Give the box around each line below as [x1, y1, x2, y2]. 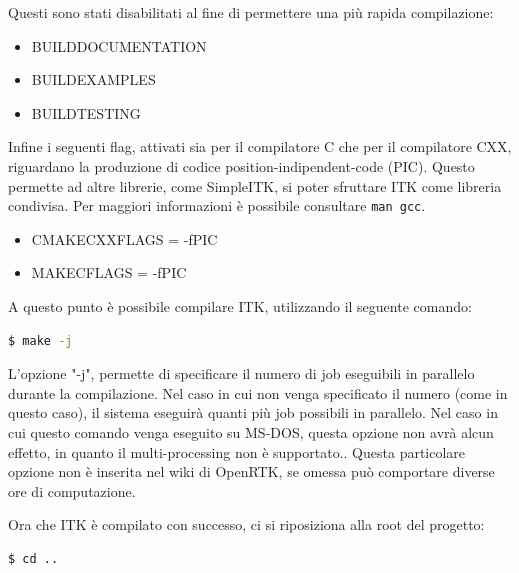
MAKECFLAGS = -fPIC [31, 262, 187, 283]
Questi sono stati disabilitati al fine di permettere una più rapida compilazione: [8, 2, 494, 22]
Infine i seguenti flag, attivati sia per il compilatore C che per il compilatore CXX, [8, 136, 512, 157]
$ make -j [8, 333, 73, 348]
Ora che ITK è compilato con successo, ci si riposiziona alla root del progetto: [8, 514, 485, 535]
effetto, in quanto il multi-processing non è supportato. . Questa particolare [8, 441, 466, 462]
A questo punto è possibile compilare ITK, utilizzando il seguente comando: [8, 296, 472, 316]
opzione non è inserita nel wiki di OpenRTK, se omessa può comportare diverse [8, 461, 495, 482]
